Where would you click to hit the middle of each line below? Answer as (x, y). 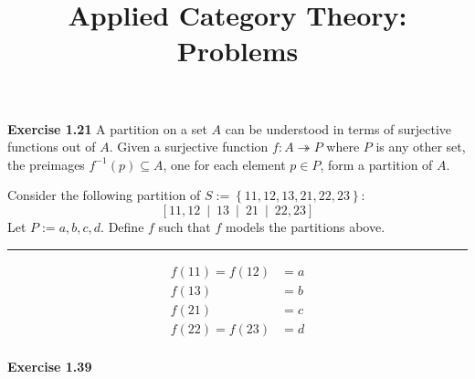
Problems (237, 51)
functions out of (52, 147)
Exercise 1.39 (50, 366)
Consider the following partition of (104, 195)
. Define (122, 226)
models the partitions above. (306, 226)
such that (185, 226)
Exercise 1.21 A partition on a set (107, 128)
